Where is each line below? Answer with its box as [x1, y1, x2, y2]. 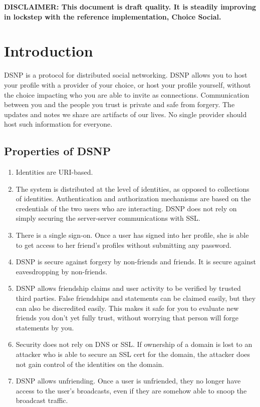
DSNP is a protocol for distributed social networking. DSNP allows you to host [4, 70, 247, 80]
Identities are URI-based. [16, 167, 93, 177]
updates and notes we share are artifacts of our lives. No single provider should [4, 109, 247, 119]
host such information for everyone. [4, 119, 113, 129]
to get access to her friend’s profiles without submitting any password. [16, 239, 231, 250]
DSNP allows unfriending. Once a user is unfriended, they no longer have [16, 375, 241, 386]
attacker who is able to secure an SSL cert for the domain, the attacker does [16, 348, 250, 359]
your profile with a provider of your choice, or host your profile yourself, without [4, 79, 251, 90]
